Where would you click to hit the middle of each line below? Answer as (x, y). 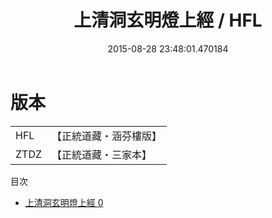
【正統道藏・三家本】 (102, 154)
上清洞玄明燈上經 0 (64, 202)
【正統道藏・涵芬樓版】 (107, 136)
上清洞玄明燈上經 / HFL (168, 20)
